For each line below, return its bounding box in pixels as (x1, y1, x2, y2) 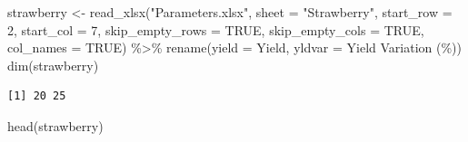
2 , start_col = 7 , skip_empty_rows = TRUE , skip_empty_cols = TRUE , (7, 20, 424, 39)
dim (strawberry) (7, 55, 99, 74)
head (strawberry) (7, 116, 104, 135)
